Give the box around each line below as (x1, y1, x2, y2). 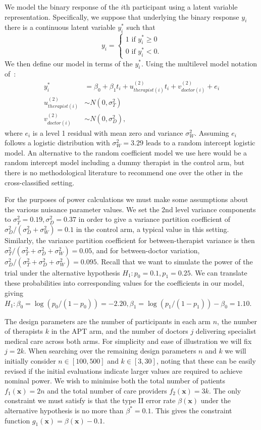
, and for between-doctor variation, (92, 245, 200, 255)
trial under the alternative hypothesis (5, 267, 120, 278)
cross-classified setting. (5, 177, 75, 187)
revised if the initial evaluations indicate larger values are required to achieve (5, 365, 243, 376)
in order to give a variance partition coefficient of (78, 214, 230, 224)
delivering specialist (195, 326, 256, 336)
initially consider (5, 355, 56, 366)
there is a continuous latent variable (5, 22, 116, 32)
